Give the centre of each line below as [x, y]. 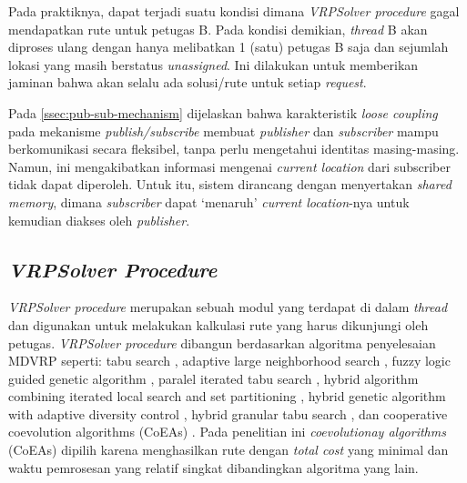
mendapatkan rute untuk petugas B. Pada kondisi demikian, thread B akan [218, 29]
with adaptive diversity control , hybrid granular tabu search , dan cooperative [228, 413]
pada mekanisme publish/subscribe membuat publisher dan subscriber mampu [223, 131]
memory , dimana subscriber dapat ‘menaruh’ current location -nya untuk [209, 201]
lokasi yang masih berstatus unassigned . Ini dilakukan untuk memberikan [213, 64]
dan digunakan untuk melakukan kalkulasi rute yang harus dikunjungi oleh [218, 324]
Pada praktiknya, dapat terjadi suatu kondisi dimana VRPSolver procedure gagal [234, 11]
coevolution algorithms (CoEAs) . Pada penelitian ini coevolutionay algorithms [227, 432]
